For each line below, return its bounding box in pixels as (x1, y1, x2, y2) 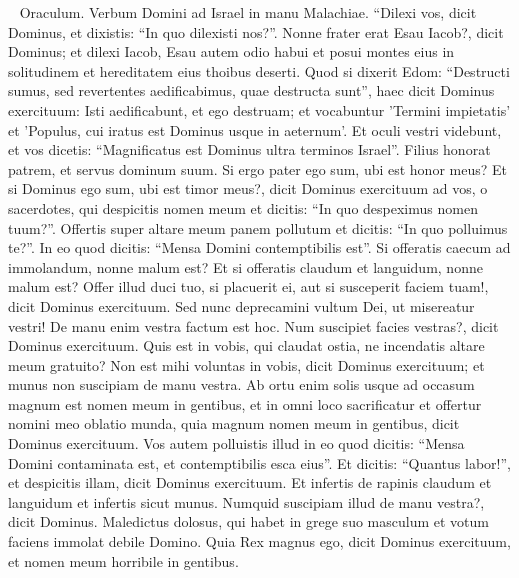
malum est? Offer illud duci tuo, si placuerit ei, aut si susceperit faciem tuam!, (8, 276, 489, 297)
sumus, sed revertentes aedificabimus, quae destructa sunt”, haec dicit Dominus (8, 80, 495, 101)
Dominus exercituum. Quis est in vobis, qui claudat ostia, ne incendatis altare (8, 335, 485, 356)
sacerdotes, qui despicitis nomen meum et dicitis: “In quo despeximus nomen (8, 197, 478, 218)
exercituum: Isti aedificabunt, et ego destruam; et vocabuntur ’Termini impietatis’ (8, 99, 511, 120)
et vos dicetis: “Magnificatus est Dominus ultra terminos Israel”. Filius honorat (8, 139, 491, 160)
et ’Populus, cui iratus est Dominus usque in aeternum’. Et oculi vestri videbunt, (8, 119, 502, 140)
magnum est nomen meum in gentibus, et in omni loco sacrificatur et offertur (8, 393, 482, 414)
